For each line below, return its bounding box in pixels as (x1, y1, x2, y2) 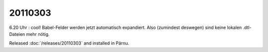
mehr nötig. (26, 31, 50, 37)
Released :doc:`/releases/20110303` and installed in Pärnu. (9, 40, 130, 46)
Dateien (9, 31, 25, 37)
